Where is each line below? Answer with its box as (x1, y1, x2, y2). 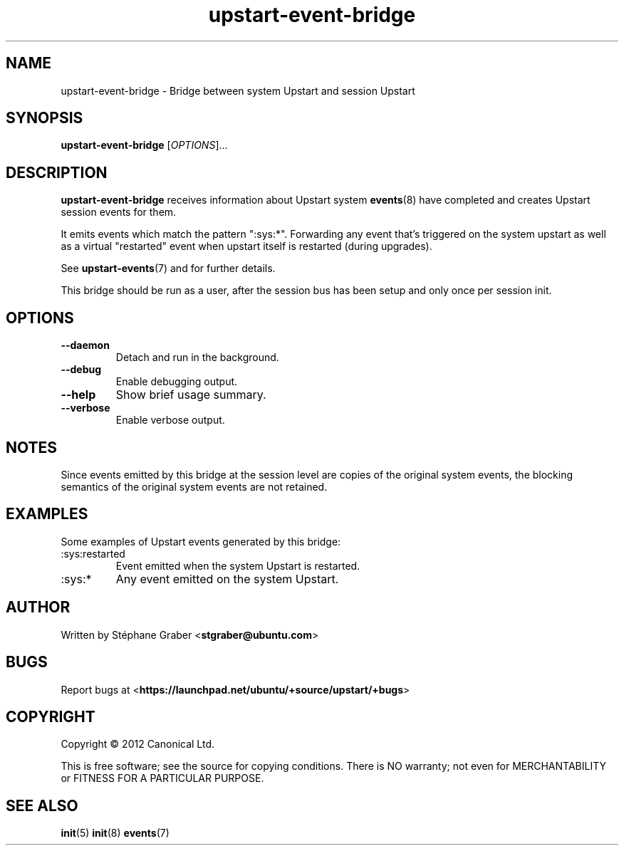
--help (61, 387, 96, 402)
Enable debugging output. (115, 375, 238, 388)
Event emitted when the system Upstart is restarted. (115, 559, 360, 572)
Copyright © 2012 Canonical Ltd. (61, 738, 215, 751)
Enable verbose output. (115, 414, 225, 427)
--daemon (61, 339, 110, 352)
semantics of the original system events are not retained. (61, 480, 328, 493)
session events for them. (61, 206, 177, 219)
